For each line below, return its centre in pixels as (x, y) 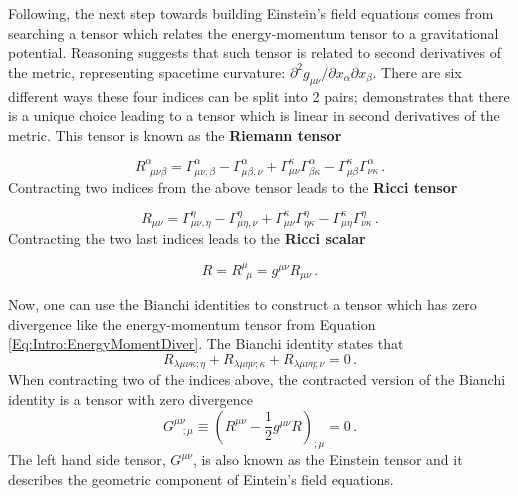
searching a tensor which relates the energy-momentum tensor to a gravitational (253, 32)
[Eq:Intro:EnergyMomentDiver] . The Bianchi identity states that (206, 343)
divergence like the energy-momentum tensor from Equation (192, 323)
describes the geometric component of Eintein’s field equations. (201, 479)
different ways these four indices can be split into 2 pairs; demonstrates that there (259, 95)
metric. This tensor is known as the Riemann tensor (175, 134)
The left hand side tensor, (87, 459)
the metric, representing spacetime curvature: (147, 71)
